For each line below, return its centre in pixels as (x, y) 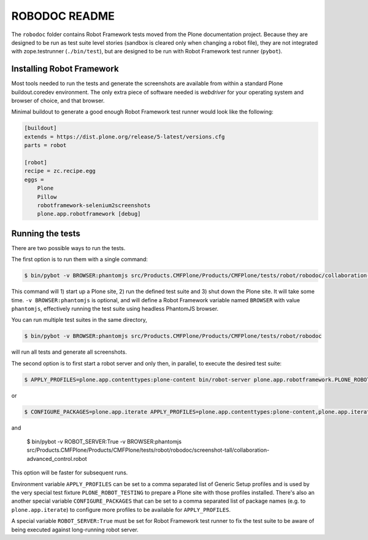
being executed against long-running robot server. (75, 530)
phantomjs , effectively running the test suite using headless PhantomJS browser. (115, 308)
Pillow (47, 197)
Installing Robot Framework (65, 69)
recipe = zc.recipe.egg (60, 171)
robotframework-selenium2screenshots (94, 205)
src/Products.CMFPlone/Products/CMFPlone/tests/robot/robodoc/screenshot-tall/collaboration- (148, 450)
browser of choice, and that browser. (58, 101)
